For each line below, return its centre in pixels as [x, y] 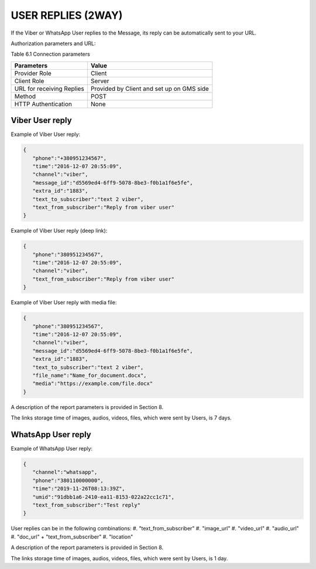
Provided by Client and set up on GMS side [150, 88]
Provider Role [33, 73]
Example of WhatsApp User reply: [52, 449]
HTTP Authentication [43, 104]
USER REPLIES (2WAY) [67, 15]
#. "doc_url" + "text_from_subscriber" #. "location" [72, 537]
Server [100, 81]
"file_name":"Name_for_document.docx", [90, 375]
